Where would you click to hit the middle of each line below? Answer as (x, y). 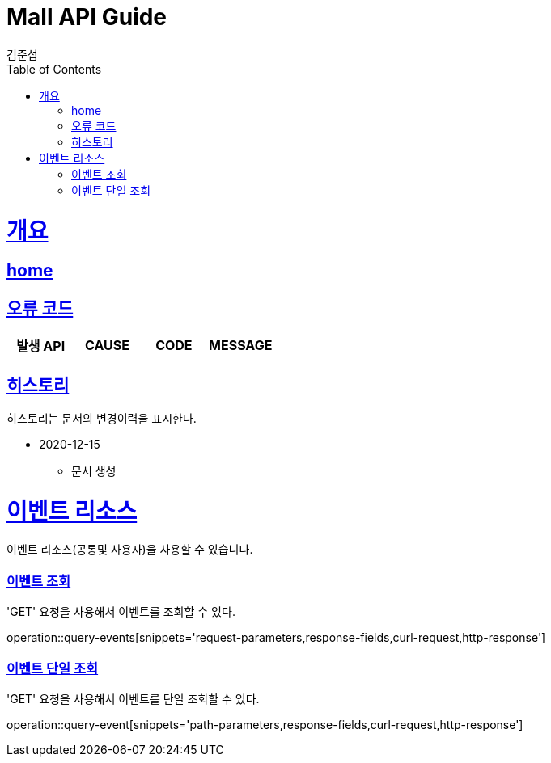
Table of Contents (54, 69)
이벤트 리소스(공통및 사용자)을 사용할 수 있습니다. (130, 550)
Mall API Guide (87, 17)
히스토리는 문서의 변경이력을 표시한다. (102, 418)
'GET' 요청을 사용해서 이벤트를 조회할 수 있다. (121, 612)
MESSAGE (241, 346)
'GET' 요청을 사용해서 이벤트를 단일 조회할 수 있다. (133, 698)
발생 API (41, 346)
